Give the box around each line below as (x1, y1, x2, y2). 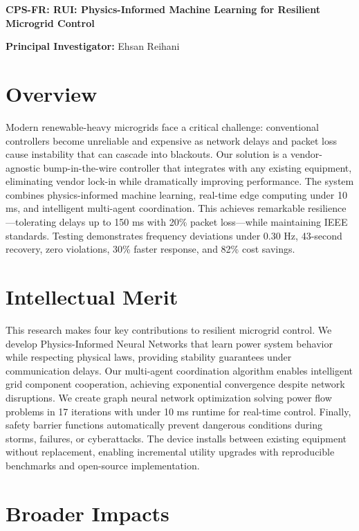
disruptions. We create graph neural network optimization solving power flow (6, 390, 332, 404)
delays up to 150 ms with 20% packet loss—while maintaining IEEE (59, 215, 348, 229)
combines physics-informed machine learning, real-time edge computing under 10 (6, 187, 347, 201)
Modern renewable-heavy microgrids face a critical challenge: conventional (6, 119, 319, 134)
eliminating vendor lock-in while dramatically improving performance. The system (6, 174, 354, 188)
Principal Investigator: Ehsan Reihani (6, 39, 180, 53)
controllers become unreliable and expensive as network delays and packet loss (6, 133, 337, 147)
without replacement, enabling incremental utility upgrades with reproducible (6, 444, 335, 459)
